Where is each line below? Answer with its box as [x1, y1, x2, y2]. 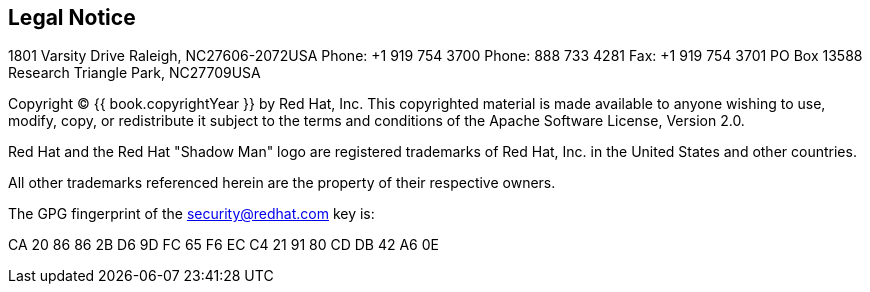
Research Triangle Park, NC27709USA [8, 64, 261, 82]
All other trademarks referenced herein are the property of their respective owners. [8, 174, 556, 192]
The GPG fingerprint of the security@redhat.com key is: [8, 205, 375, 223]
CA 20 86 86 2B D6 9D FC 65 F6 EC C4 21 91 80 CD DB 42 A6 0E [8, 236, 439, 254]
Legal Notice [8, 5, 136, 30]
